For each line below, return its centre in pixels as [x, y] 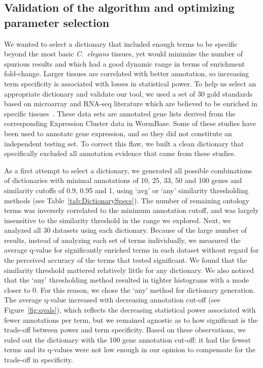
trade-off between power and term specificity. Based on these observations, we [125, 330]
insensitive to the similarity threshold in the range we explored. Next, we [118, 220]
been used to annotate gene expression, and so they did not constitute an [118, 133]
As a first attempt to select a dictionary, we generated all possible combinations [128, 170]
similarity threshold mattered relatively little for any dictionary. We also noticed [129, 270]
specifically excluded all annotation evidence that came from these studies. [120, 153]
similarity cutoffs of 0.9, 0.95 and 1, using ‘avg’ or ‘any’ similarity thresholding [126, 190]
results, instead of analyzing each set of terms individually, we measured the [122, 240]
